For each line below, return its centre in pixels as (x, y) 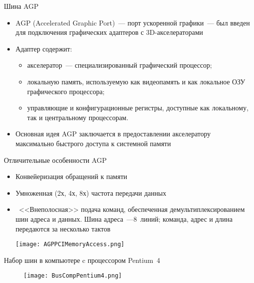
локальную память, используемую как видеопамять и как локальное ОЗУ (136, 81)
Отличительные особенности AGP (55, 160)
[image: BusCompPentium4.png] (73, 276)
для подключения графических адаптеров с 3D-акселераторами (109, 32)
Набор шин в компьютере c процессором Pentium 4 (82, 260)
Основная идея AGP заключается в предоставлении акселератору (113, 134)
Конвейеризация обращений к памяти (71, 176)
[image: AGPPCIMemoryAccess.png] (70, 244)
